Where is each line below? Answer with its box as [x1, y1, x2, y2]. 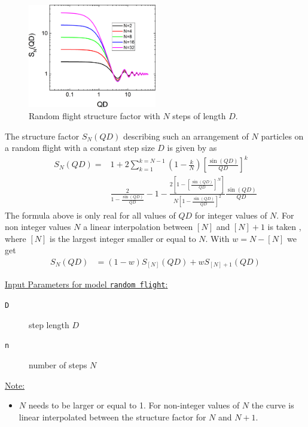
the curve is [251, 399, 294, 411]
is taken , [267, 220, 301, 233]
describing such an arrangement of [123, 129, 249, 142]
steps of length [172, 109, 226, 122]
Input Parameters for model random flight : [5, 278, 168, 290]
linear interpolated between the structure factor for [19, 410, 206, 423]
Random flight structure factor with [29, 109, 160, 122]
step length [29, 318, 69, 331]
